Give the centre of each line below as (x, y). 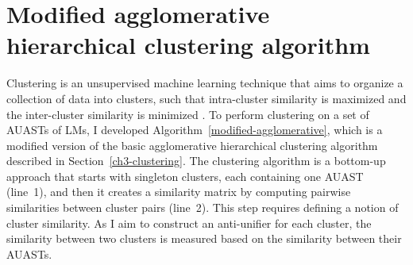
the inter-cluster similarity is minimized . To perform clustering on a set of (188, 114)
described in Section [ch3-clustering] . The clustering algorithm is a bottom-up (196, 161)
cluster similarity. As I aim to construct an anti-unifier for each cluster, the (189, 223)
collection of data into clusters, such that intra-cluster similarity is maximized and (206, 98)
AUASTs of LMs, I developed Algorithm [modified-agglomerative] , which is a (195, 130)
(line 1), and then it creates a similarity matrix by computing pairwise (179, 192)
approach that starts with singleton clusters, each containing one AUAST (185, 176)
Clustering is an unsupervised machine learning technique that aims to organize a (205, 83)
